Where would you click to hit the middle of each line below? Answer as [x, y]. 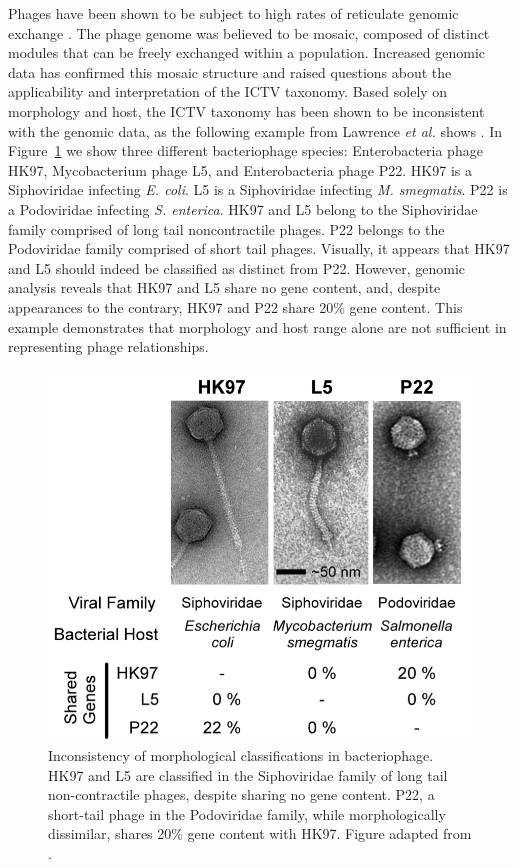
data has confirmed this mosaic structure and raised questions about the [230, 71]
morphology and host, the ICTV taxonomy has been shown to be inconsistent [246, 110]
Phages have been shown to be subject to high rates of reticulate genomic [233, 13]
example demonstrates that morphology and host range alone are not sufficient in [257, 326]
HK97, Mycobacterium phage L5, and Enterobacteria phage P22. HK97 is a [240, 169]
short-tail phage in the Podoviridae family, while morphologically [247, 813]
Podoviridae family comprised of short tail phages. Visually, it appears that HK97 [259, 248]
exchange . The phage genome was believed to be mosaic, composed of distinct [249, 32]
